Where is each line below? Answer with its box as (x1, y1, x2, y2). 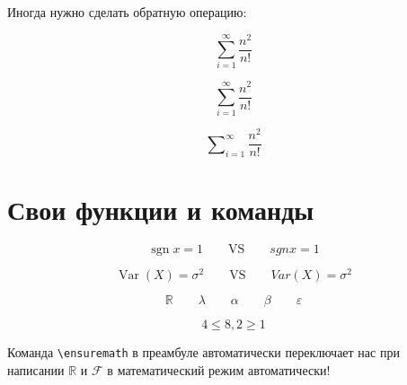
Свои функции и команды (7, 190, 314, 227)
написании (7, 360, 65, 379)
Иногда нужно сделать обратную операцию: (7, 3, 247, 21)
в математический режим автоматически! (107, 360, 331, 379)
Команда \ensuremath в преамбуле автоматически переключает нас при (7, 342, 400, 361)
